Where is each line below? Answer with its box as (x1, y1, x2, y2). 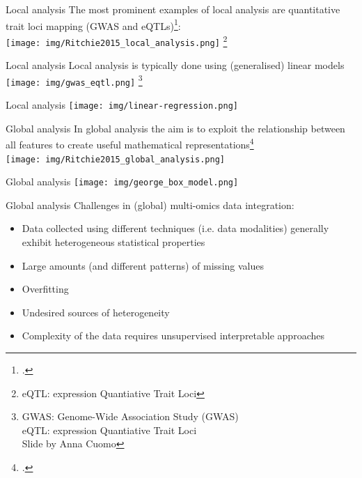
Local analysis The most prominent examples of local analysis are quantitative (6, 2, 340, 16)
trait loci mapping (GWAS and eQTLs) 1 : (6, 16, 181, 33)
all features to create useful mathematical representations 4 (6, 135, 254, 151)
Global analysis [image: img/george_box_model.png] (6, 174, 239, 189)
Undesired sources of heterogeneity (22, 304, 170, 319)
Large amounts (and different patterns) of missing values (22, 258, 264, 272)
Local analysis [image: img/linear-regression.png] (6, 98, 238, 112)
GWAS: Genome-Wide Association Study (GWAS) (22, 409, 239, 424)
